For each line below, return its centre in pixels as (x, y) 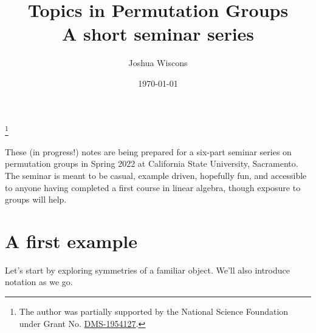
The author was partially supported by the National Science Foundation (154, 311)
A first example (71, 240)
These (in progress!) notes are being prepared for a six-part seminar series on (148, 151)
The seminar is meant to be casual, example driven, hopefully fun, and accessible (156, 175)
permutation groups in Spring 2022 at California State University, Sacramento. (152, 163)
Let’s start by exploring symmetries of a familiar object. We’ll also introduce (147, 270)
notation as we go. (39, 282)
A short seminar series (158, 34)
